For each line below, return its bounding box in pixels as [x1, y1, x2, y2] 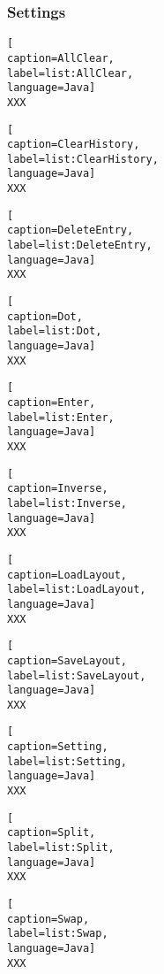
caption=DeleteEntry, [7, 224, 134, 237]
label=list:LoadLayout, [7, 583, 146, 596]
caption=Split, [7, 826, 96, 840]
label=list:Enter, [7, 410, 115, 424]
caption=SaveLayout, [7, 654, 128, 667]
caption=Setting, [7, 740, 108, 754]
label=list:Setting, [7, 755, 128, 768]
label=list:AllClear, [7, 66, 134, 80]
